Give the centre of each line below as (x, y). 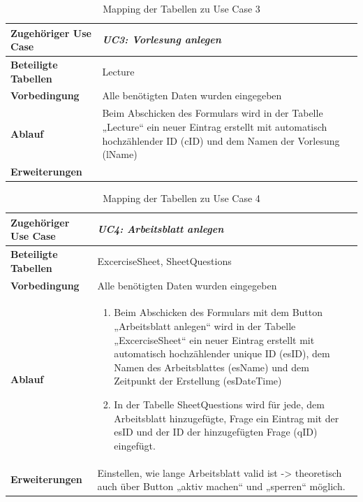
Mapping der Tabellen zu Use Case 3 (181, 8)
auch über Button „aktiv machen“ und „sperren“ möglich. (221, 486)
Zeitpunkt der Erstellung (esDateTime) (198, 381)
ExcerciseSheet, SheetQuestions (164, 260)
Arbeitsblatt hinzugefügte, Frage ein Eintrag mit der (227, 418)
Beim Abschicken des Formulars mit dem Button (218, 312)
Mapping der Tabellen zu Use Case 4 (181, 198)
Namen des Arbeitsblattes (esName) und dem (212, 367)
